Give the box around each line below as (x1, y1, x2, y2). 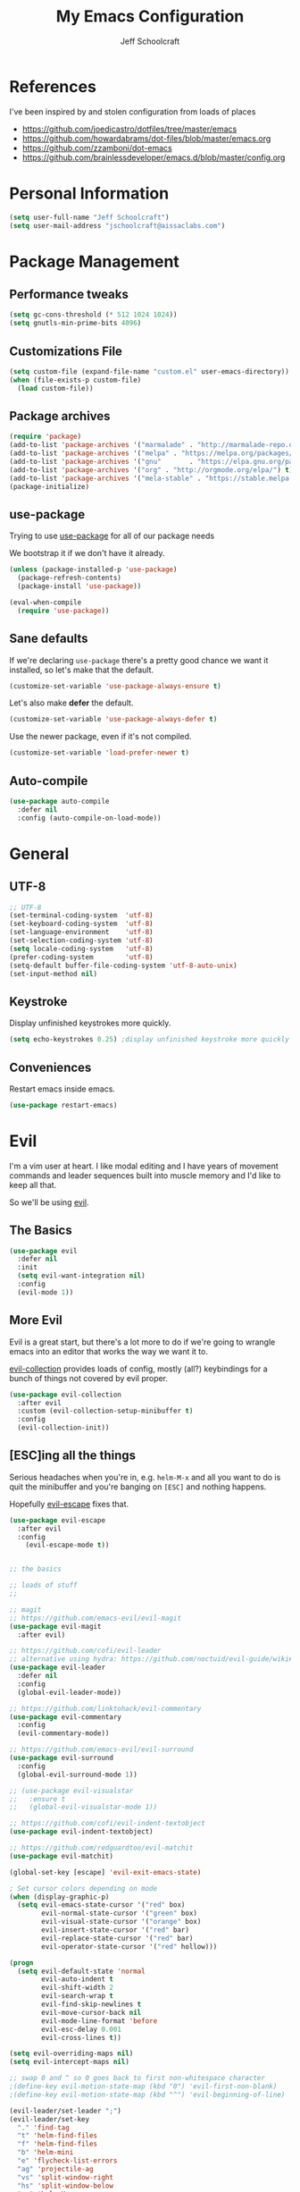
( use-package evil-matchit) (9, 1851, 114, 1860)
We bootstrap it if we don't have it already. (9, 548, 165, 559)
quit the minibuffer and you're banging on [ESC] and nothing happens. (9, 1481, 267, 1492)
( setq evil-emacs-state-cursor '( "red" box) (17, 1901, 186, 1910)
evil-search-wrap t (41, 1992, 114, 2001)
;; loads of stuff (9, 1581, 78, 1590)
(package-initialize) (9, 482, 90, 491)
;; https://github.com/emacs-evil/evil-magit (9, 1614, 181, 1623)
